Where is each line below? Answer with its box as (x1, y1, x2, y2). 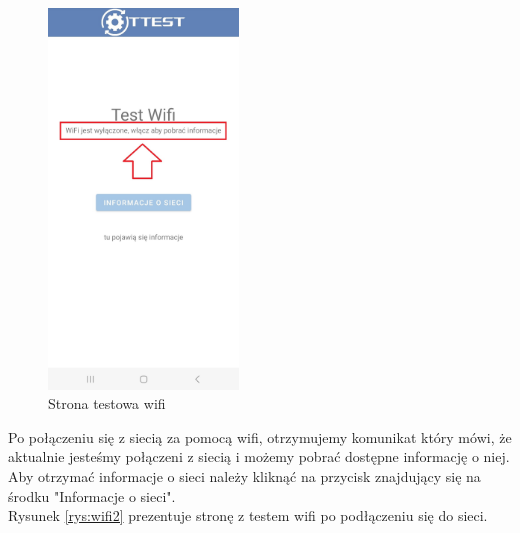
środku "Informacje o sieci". (8, 485, 176, 506)
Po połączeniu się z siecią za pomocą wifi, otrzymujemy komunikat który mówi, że (8, 426, 512, 447)
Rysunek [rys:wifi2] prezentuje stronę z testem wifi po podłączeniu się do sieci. (8, 505, 488, 526)
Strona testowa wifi (48, 393, 166, 414)
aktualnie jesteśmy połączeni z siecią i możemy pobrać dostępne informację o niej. (8, 446, 510, 467)
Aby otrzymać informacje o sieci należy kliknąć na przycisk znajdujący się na (8, 465, 481, 486)
